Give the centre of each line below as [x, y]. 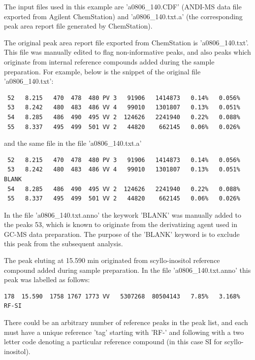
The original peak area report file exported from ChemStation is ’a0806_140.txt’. [126, 42]
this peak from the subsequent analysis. [64, 244]
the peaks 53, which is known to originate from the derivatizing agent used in [121, 224]
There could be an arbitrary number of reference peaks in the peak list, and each [126, 322]
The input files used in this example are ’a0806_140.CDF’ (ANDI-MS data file [123, 6]
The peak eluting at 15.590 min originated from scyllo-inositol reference [112, 260]
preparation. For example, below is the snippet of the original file [102, 71]
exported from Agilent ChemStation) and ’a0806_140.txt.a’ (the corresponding [123, 16]
